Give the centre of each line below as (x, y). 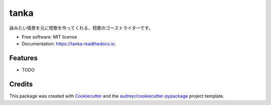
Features (23, 58)
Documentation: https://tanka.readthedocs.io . (69, 44)
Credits (21, 84)
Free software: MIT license (49, 37)
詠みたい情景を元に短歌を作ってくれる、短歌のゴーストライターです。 (81, 28)
